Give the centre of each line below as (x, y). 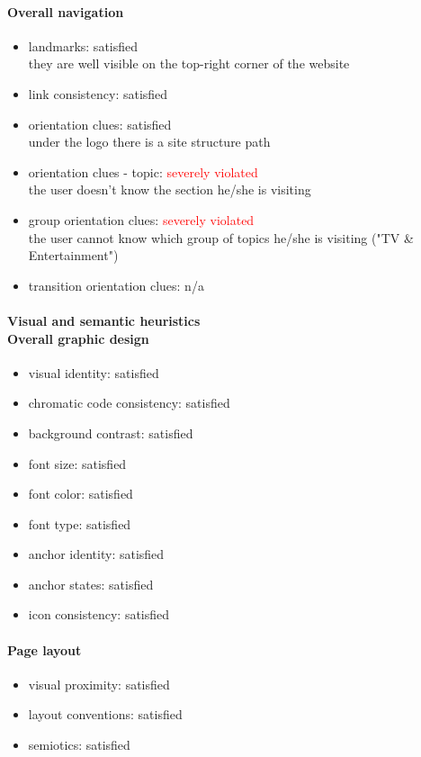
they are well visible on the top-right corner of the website (189, 63)
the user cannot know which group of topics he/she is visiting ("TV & (221, 237)
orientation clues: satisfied (100, 124)
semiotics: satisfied (79, 745)
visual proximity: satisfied (99, 684)
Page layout (45, 649)
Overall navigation (66, 11)
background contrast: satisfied (111, 433)
